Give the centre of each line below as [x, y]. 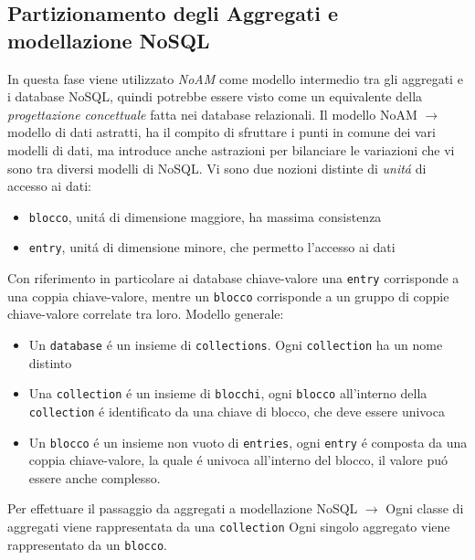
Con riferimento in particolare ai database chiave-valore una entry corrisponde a [233, 278]
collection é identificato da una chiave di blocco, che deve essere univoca [237, 411]
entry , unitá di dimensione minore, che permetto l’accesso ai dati [212, 247]
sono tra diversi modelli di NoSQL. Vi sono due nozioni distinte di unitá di [217, 168]
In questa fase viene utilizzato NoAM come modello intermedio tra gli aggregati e [235, 78]
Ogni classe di [425, 508]
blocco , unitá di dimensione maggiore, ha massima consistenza [205, 216]
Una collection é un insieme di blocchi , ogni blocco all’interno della [228, 393]
